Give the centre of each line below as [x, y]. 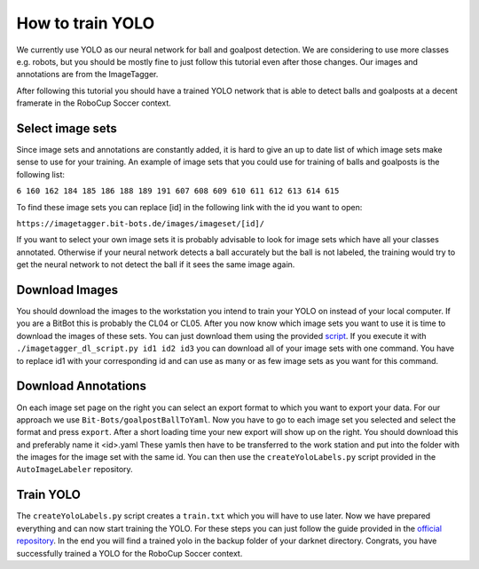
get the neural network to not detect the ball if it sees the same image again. [156, 265]
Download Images [67, 290]
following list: [41, 174]
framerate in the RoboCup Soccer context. [94, 103]
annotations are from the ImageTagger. [87, 75]
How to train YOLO [86, 23]
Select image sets [67, 128]
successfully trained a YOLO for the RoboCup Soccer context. [130, 553]
